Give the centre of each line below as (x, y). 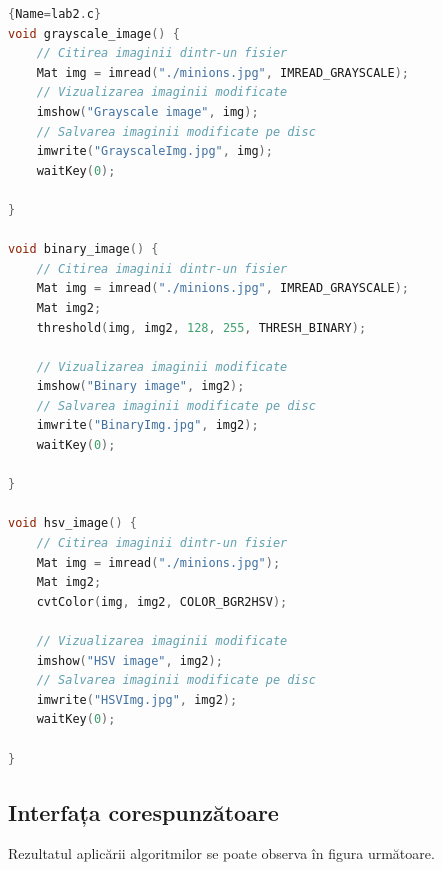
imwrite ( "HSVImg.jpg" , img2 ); (137, 699)
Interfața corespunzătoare (143, 811)
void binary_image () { (83, 249)
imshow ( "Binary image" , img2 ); (140, 386)
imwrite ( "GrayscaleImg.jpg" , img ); (154, 151)
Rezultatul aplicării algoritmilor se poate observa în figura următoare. (221, 853)
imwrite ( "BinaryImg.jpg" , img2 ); (147, 425)
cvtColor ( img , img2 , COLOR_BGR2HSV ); (162, 601)
